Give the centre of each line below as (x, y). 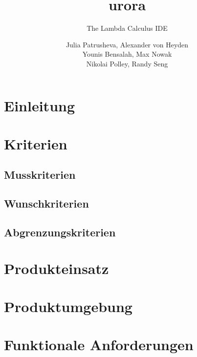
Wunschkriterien (46, 203)
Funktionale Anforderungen (99, 345)
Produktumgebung (68, 306)
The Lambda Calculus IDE (127, 28)
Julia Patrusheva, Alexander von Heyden (127, 44)
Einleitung (40, 105)
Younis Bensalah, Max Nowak (127, 54)
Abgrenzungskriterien (60, 232)
